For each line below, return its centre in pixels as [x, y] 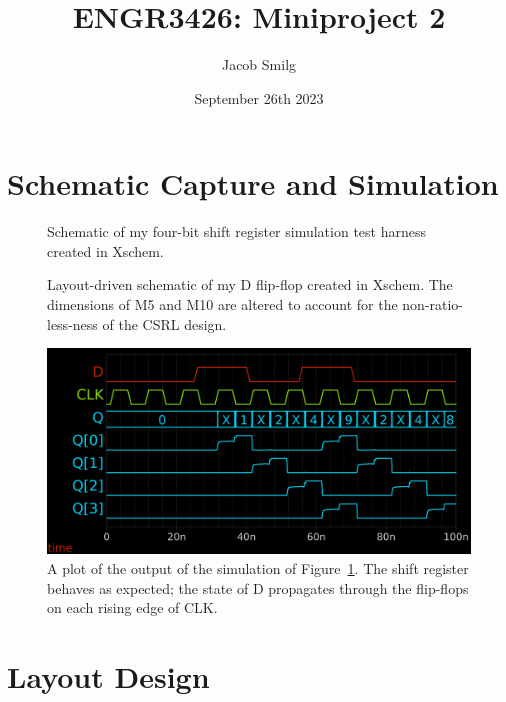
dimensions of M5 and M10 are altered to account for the [222, 304]
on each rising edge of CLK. [132, 607]
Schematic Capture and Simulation [253, 183]
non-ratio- [433, 304]
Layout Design [108, 675]
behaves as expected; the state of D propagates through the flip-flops [258, 587]
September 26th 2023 [259, 97]
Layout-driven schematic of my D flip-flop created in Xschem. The [250, 284]
